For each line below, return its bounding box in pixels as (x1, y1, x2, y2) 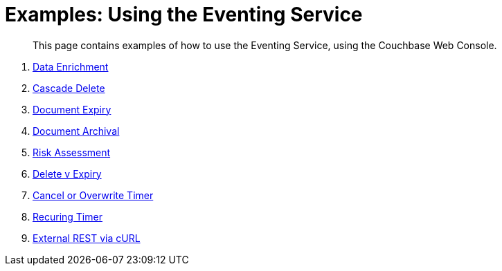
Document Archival (33, 124, 120, 137)
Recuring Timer (33, 210, 102, 223)
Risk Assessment (33, 146, 111, 158)
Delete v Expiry (33, 167, 102, 180)
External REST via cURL (33, 232, 141, 244)
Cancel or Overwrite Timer (33, 189, 154, 201)
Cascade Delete (33, 82, 105, 94)
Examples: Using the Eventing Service (5, 3, 363, 26)
